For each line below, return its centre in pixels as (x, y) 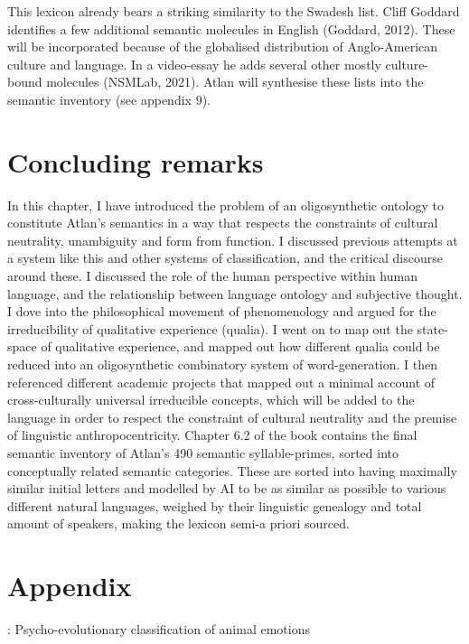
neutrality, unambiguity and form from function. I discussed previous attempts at (233, 240)
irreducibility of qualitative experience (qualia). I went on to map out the (210, 328)
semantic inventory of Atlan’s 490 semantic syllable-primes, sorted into (203, 453)
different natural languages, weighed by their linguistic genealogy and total (215, 505)
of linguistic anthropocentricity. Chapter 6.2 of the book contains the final (212, 435)
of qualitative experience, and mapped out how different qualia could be (240, 346)
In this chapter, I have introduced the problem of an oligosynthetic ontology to (225, 205)
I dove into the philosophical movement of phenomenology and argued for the (222, 311)
